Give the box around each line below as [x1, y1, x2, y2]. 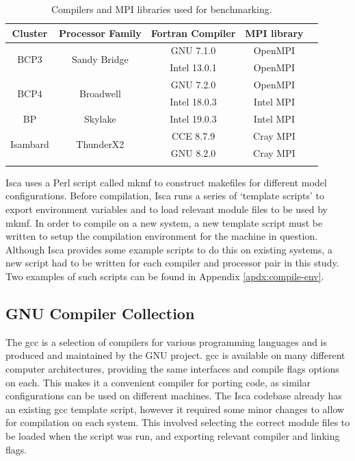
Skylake [84, 111, 116, 125]
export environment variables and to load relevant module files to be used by [5, 202, 328, 216]
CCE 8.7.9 [171, 128, 215, 142]
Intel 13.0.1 [170, 60, 217, 75]
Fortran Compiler [150, 25, 236, 40]
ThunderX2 [76, 137, 124, 151]
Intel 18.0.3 [170, 94, 217, 108]
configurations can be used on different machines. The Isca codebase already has [5, 388, 342, 403]
